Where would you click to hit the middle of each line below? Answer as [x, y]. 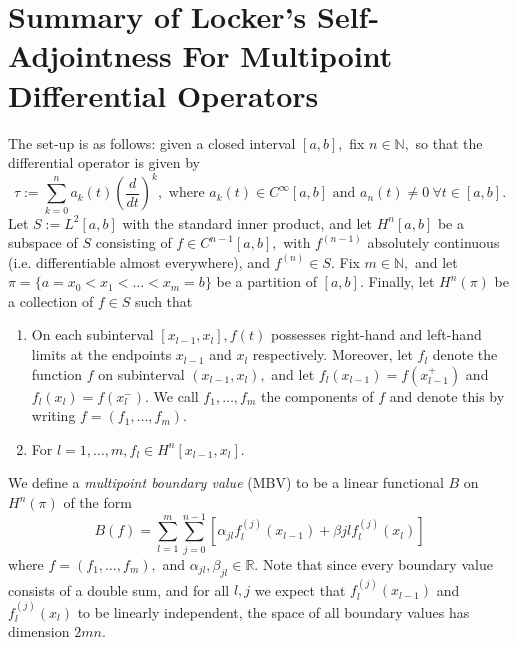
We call [176, 395]
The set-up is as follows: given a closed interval [152, 142]
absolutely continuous [433, 242]
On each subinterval [92, 334]
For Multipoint [287, 55]
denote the [465, 354]
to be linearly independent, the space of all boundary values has [273, 611]
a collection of [51, 300]
